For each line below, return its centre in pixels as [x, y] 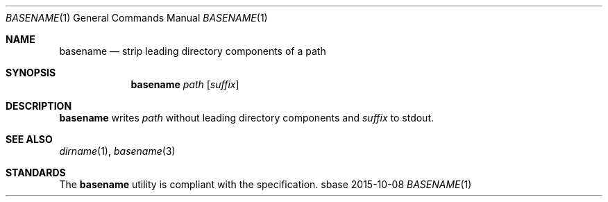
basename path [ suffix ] [185, 84]
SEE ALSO [29, 139]
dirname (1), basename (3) [117, 151]
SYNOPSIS [31, 73]
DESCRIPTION [39, 106]
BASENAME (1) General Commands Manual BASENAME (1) [137, 18]
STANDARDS [36, 172]
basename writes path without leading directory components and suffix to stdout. [246, 118]
